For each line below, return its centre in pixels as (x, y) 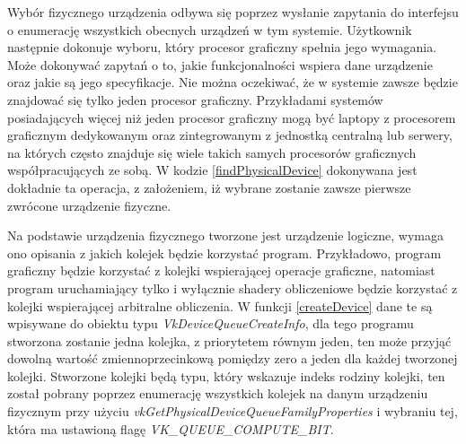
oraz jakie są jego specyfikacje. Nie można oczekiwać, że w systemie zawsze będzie (233, 82)
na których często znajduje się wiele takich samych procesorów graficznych (212, 152)
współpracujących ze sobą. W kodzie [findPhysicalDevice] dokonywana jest (212, 170)
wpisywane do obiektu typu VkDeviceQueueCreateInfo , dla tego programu (211, 323)
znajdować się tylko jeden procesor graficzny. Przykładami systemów (195, 99)
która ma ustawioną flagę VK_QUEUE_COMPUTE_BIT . (171, 428)
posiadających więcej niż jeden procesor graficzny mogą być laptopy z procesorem (232, 117)
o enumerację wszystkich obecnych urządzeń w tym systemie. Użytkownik (210, 29)
